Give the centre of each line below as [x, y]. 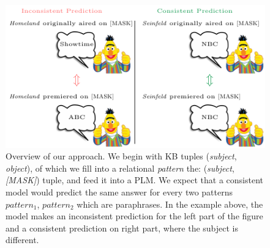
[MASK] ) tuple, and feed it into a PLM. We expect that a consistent [134, 180]
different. [22, 240]
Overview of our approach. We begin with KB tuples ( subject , [121, 156]
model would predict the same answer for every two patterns [119, 191]
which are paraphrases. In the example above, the [170, 204]
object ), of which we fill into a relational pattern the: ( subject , [120, 168]
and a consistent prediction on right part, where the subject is [122, 228]
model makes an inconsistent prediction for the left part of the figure [134, 216]
